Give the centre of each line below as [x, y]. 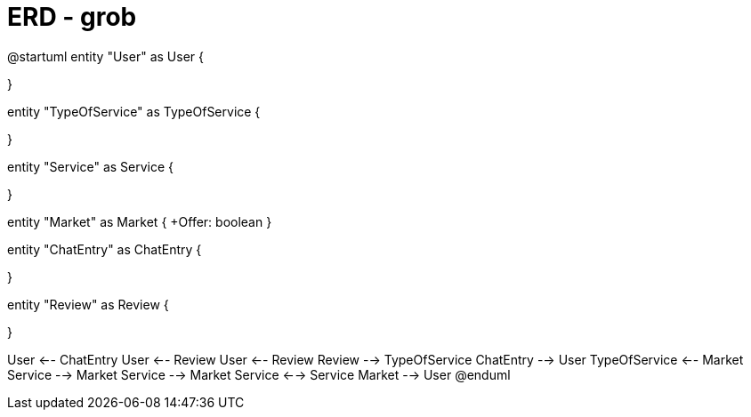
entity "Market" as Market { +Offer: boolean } [140, 221]
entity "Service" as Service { [91, 166]
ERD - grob [72, 17]
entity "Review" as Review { [88, 304]
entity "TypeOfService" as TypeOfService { [134, 111]
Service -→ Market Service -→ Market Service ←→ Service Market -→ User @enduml [259, 374]
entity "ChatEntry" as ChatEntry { [105, 249]
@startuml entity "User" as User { [105, 56]
